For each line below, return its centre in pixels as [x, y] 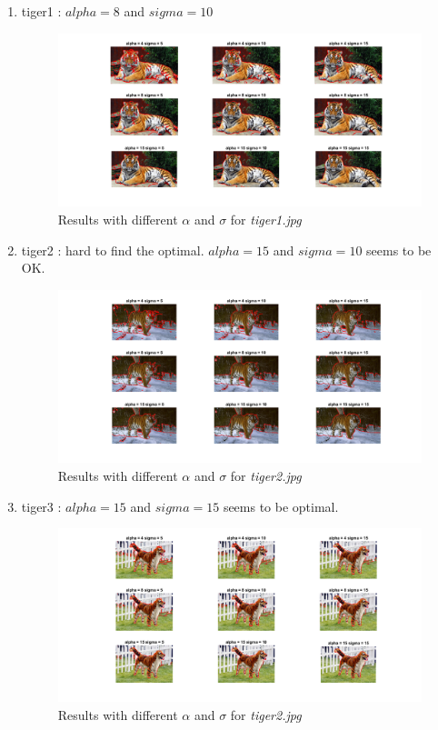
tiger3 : [41, 506]
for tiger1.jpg [266, 219]
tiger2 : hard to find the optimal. [113, 250]
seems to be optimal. [281, 506]
